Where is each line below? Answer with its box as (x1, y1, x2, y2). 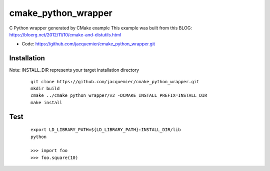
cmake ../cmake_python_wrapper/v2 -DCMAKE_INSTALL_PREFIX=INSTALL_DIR (30, 93, 207, 98)
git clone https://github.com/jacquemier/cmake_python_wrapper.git (30, 79, 199, 84)
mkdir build (30, 86, 60, 92)
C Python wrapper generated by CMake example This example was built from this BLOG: (9, 25, 192, 31)
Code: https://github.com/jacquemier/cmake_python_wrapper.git (21, 41, 155, 47)
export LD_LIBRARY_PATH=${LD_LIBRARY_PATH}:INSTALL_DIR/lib (30, 127, 181, 133)
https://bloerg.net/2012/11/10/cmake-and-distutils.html (9, 31, 121, 37)
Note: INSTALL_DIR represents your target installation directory (9, 67, 139, 73)
